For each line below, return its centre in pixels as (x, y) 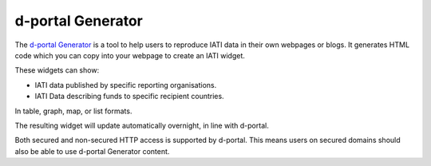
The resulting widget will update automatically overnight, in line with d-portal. (142, 125)
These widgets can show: (57, 70)
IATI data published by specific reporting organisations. (126, 85)
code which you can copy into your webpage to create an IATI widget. (130, 55)
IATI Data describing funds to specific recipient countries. (129, 97)
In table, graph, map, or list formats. (73, 111)
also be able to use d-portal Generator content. (92, 151)
